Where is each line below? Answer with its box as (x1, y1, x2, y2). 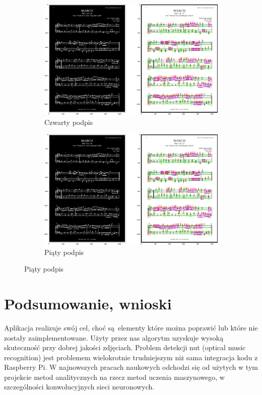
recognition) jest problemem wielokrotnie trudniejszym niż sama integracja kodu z (4, 352, 258, 362)
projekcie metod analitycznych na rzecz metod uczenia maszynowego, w (4, 371, 225, 382)
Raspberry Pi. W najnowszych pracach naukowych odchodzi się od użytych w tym (4, 362, 258, 372)
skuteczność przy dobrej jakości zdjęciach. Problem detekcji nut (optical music (4, 342, 246, 353)
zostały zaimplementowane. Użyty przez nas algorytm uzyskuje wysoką (4, 332, 224, 343)
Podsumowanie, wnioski (4, 293, 172, 313)
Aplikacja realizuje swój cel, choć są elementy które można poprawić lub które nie (4, 322, 258, 333)
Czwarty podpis (44, 116, 93, 127)
